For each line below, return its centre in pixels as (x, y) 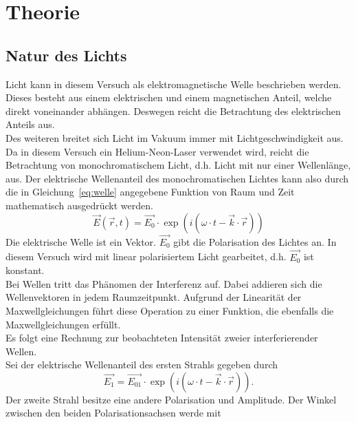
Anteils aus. (30, 124)
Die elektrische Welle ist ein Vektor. (81, 241)
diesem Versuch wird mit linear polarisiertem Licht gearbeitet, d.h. (146, 256)
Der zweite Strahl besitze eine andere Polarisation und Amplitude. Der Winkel (171, 399)
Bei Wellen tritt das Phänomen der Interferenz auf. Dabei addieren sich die (164, 283)
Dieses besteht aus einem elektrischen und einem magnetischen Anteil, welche (169, 97)
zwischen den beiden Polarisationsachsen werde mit (113, 413)
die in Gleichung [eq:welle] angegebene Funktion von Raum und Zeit (150, 192)
